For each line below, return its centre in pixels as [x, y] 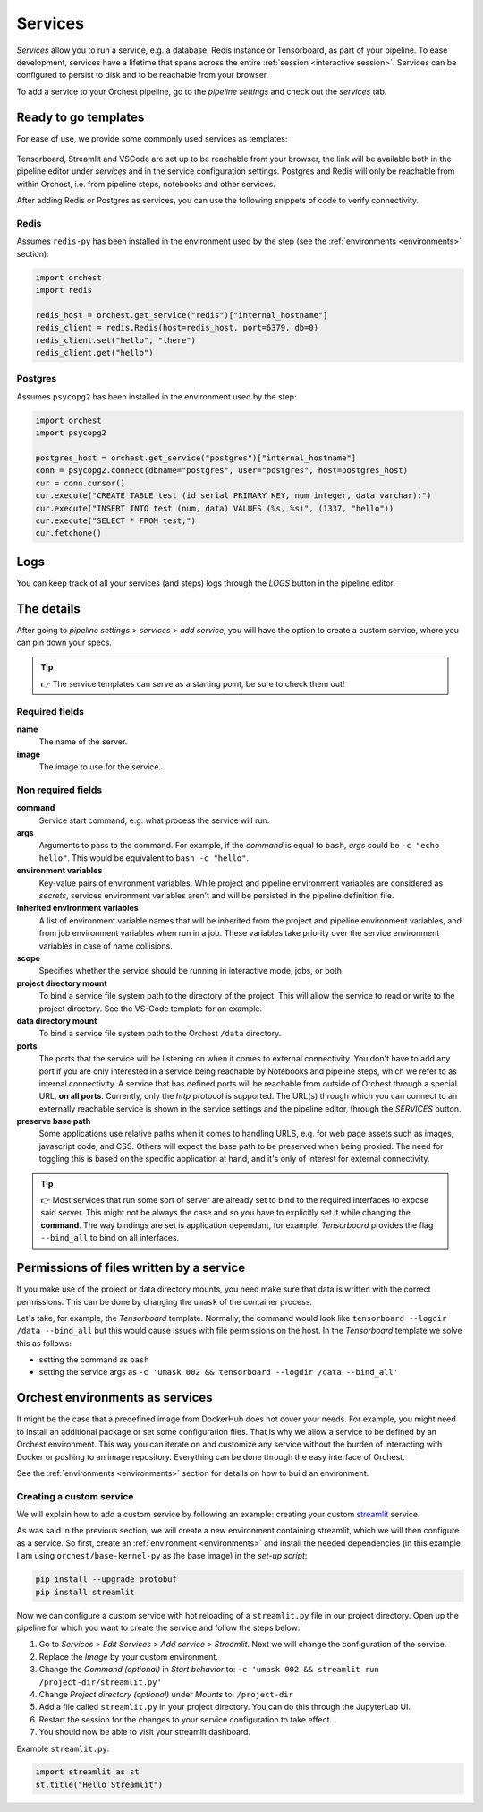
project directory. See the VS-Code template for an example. [151, 1009]
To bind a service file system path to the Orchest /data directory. [160, 1034]
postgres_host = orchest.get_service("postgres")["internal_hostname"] [196, 458]
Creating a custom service [75, 1496]
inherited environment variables [77, 908]
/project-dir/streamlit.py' [101, 1682]
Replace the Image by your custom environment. [128, 1656]
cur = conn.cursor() [80, 483]
